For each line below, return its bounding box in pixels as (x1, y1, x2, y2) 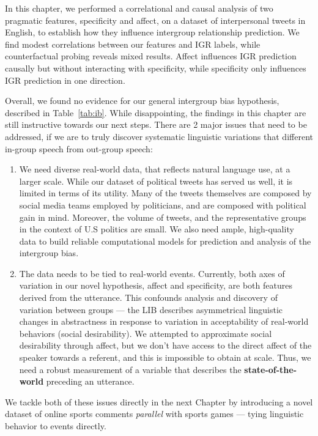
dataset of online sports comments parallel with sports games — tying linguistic (5, 407, 304, 420)
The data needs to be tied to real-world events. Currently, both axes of (19, 267, 285, 279)
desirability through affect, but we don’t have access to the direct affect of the (19, 339, 312, 352)
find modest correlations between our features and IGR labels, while (5, 37, 261, 50)
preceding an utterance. (46, 375, 135, 388)
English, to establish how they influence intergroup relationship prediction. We (5, 26, 300, 39)
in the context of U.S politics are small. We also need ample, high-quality (19, 223, 294, 235)
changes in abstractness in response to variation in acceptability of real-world (19, 315, 309, 328)
